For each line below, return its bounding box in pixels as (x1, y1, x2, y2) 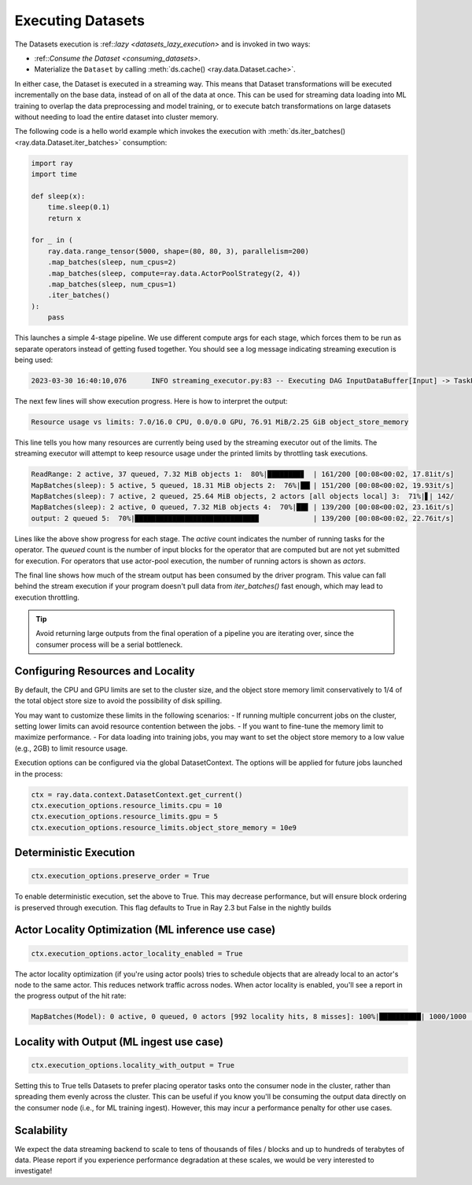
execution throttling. (14, 592, 80, 602)
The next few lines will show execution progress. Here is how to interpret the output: (14, 396, 288, 405)
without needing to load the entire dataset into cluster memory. (14, 112, 219, 121)
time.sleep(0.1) (47, 203, 110, 212)
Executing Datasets (14, 12, 146, 29)
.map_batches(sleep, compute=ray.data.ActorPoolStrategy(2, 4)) (47, 268, 301, 278)
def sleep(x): (31, 191, 86, 201)
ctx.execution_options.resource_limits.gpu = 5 (31, 812, 218, 821)
